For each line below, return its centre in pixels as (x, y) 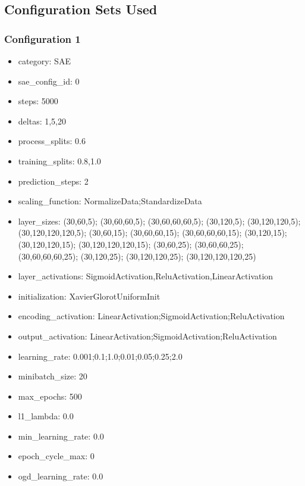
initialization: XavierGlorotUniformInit (89, 296)
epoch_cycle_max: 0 (56, 456)
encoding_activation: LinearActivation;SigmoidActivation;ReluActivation (151, 316)
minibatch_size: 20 (53, 376)
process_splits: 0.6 (52, 141)
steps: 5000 (38, 101)
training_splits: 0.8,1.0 (59, 161)
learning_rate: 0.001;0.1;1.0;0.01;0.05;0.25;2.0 (100, 356)
